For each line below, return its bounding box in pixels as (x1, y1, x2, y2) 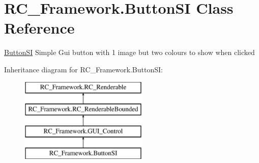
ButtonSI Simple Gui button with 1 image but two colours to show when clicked (4, 47, 255, 58)
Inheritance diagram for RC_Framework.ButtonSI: (4, 64, 163, 74)
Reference (4, 17, 75, 38)
